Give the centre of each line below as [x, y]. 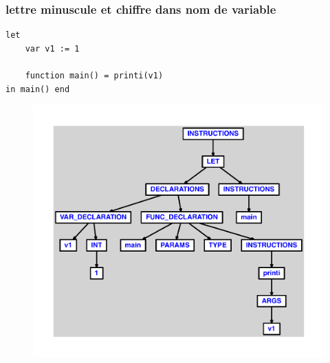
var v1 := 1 [52, 48]
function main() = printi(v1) [94, 76]
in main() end [38, 89]
